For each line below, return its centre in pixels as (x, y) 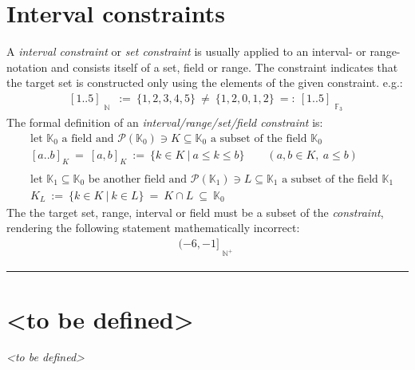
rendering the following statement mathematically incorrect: (153, 228)
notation (27, 67)
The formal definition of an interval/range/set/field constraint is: (165, 122)
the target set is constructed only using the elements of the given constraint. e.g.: (205, 83)
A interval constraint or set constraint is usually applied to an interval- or (186, 51)
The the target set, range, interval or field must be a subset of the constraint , (195, 212)
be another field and (138, 179)
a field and (88, 138)
